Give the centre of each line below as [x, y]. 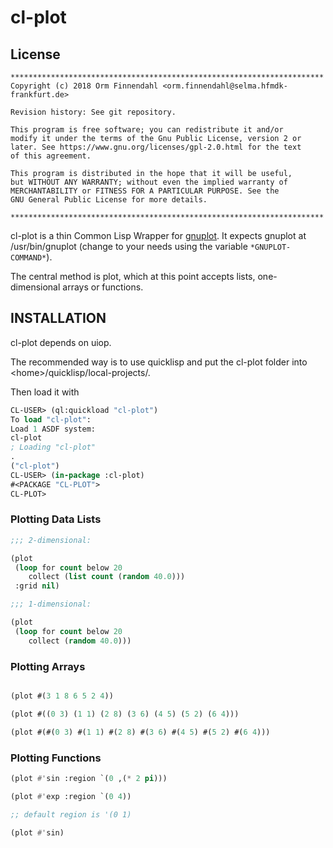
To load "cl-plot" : [51, 419]
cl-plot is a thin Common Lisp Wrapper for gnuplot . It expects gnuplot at [158, 235]
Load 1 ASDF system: [53, 429]
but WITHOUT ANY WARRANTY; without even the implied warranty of [149, 182]
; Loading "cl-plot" [53, 447]
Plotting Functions [56, 758]
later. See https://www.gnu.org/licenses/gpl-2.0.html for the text [156, 147]
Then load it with [45, 392]
